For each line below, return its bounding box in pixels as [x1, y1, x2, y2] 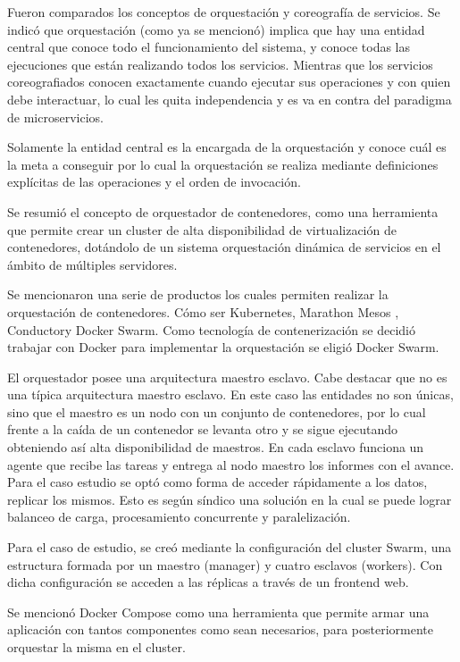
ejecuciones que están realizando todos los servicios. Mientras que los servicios [7, 54, 433, 73]
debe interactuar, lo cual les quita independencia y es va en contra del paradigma [7, 89, 452, 108]
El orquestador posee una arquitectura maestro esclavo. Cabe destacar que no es [7, 367, 447, 386]
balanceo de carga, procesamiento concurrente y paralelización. [7, 507, 351, 526]
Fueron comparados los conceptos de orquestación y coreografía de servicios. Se [7, 3, 440, 21]
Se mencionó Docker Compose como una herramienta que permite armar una [7, 602, 430, 621]
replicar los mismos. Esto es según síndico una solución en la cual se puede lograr [7, 490, 452, 508]
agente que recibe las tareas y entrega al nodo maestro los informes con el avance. [7, 455, 455, 473]
